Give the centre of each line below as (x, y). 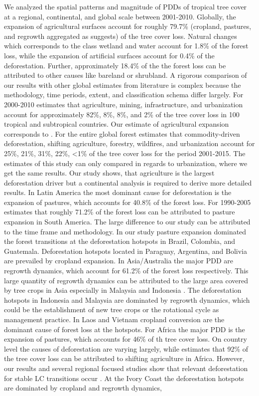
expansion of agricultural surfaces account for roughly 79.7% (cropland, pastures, (128, 26)
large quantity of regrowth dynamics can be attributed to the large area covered (126, 280)
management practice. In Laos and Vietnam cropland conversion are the (114, 319)
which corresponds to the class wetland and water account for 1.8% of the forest (126, 46)
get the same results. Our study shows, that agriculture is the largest (109, 173)
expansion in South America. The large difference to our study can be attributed (127, 222)
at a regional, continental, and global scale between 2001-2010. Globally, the (120, 16)
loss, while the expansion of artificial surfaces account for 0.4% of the (109, 55)
